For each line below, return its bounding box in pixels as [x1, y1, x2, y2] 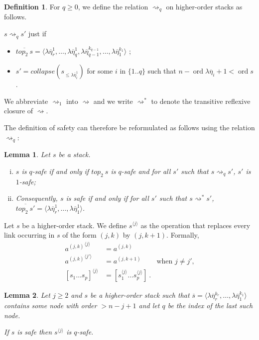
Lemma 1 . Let [4, 149, 50, 160]
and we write [93, 95, 133, 106]
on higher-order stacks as [166, 1, 243, 11]
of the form [62, 230, 97, 240]
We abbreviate [4, 95, 48, 106]
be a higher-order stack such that [90, 290, 190, 300]
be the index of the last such [167, 300, 253, 311]
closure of [4, 105, 33, 116]
